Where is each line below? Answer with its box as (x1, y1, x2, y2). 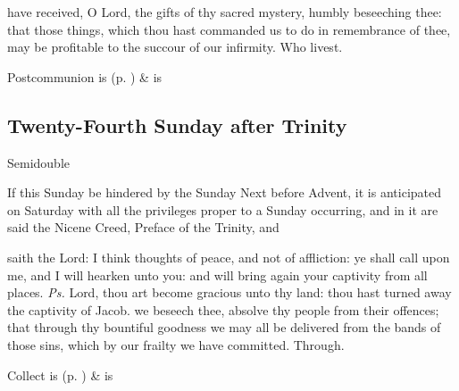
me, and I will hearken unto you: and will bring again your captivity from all (7, 265, 428, 284)
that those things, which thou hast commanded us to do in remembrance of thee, (7, 20, 451, 38)
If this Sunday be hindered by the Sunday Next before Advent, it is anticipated (7, 183, 442, 202)
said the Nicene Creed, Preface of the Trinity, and (7, 218, 280, 237)
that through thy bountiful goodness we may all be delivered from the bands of (7, 318, 441, 337)
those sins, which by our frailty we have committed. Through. (7, 335, 345, 354)
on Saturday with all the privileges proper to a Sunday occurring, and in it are (7, 200, 438, 219)
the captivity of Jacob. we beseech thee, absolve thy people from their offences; (7, 300, 439, 319)
